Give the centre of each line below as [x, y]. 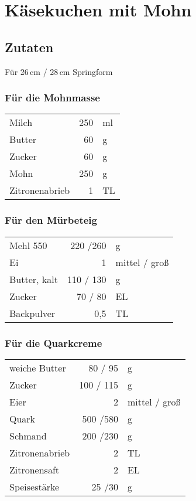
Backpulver [32, 313]
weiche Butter [38, 367]
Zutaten [29, 47]
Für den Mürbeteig [51, 220]
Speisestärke [35, 486]
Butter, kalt [34, 279]
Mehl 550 [28, 245]
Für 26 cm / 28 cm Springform [59, 71]
